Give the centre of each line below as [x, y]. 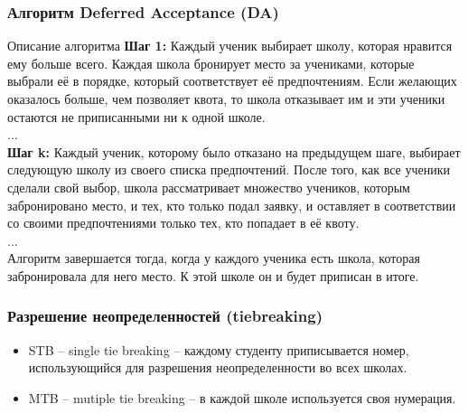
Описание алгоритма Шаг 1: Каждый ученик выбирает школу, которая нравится [230, 46]
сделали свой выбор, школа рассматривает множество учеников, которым [209, 187]
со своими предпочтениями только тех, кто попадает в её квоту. [183, 223]
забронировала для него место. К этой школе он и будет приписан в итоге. [213, 275]
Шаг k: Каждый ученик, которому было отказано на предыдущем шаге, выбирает [234, 151]
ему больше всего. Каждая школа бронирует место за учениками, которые [211, 63]
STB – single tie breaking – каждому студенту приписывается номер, [219, 349]
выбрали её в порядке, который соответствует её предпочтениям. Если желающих [232, 81]
